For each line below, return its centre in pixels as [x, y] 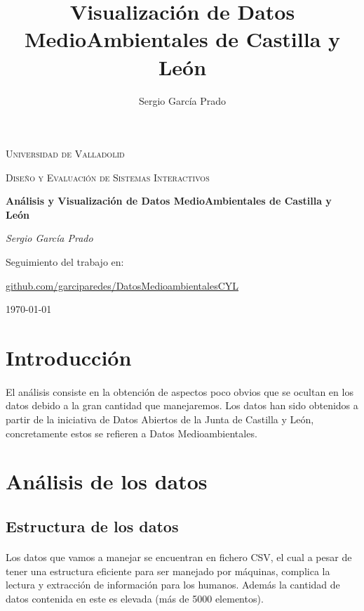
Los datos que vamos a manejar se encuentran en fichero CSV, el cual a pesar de [179, 557]
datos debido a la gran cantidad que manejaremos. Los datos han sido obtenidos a [182, 405]
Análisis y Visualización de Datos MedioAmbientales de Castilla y [169, 201]
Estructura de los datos [92, 526]
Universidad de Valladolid [65, 154]
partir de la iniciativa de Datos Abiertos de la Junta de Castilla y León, [160, 419]
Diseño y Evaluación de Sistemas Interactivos [108, 177]
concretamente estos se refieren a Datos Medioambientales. [132, 433]
